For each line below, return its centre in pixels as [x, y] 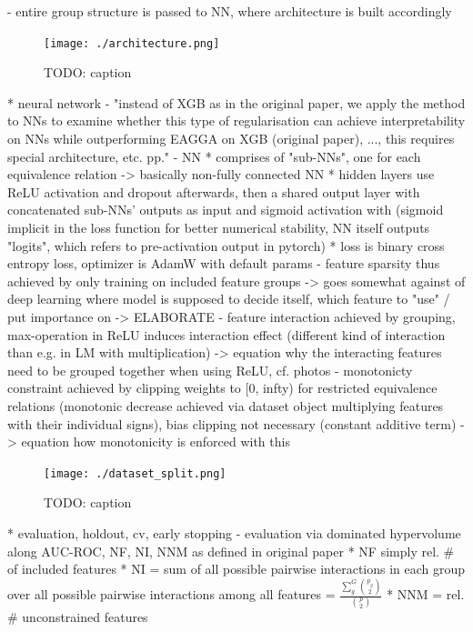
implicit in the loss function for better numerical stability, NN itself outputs [219, 227]
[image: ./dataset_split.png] [135, 473]
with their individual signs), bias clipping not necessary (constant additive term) [232, 423]
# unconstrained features [78, 617]
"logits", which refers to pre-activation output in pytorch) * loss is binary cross [226, 245]
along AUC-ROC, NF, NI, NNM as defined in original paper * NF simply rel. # [231, 551]
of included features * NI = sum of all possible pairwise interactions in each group [236, 569]
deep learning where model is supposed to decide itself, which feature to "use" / [229, 299]
